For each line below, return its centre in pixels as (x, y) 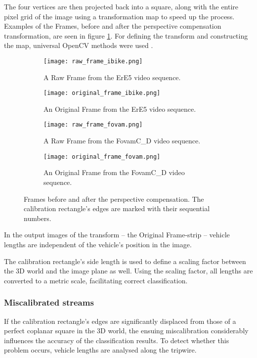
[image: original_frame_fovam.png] (102, 157)
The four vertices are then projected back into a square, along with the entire (121, 6)
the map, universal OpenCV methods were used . (79, 45)
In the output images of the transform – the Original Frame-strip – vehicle (117, 235)
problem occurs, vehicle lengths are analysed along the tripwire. (100, 350)
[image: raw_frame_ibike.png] (93, 61)
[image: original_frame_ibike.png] (102, 93)
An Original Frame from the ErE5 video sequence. (120, 109)
